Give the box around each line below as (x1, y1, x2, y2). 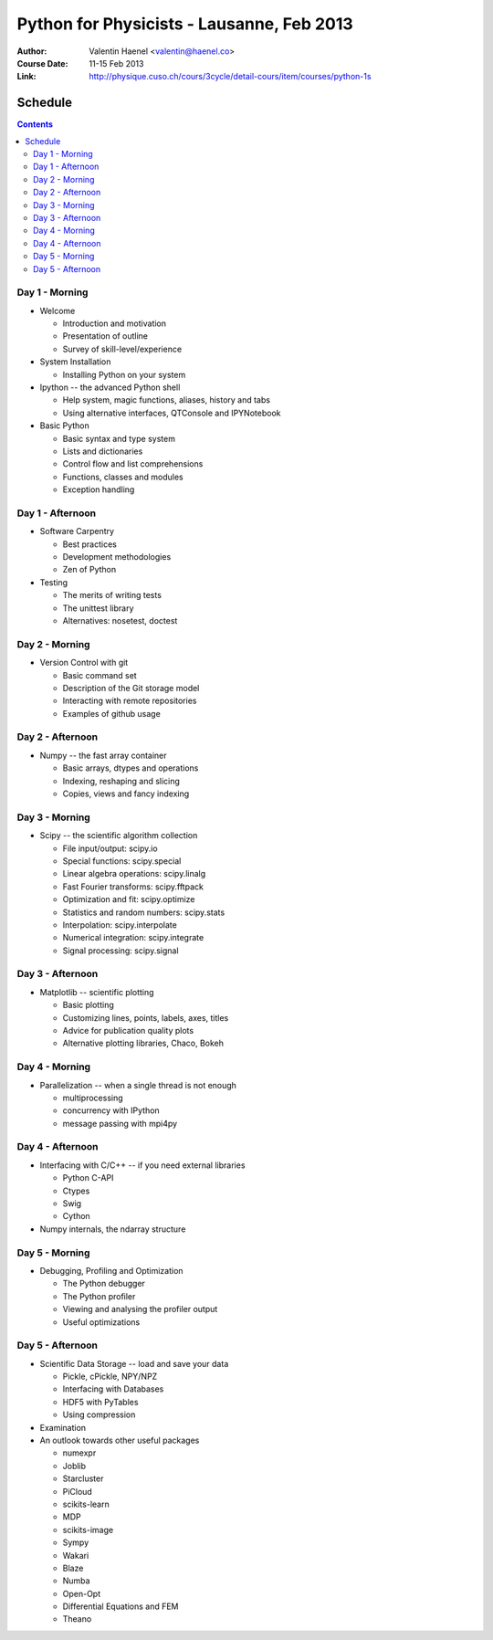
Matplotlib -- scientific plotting (39, 986, 154, 997)
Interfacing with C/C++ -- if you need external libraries (39, 1160, 246, 1171)
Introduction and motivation (62, 318, 167, 329)
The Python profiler (62, 1290, 136, 1301)
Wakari (62, 1550, 89, 1561)
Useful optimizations (62, 1316, 141, 1328)
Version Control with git (39, 657, 129, 668)
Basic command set (62, 669, 137, 680)
